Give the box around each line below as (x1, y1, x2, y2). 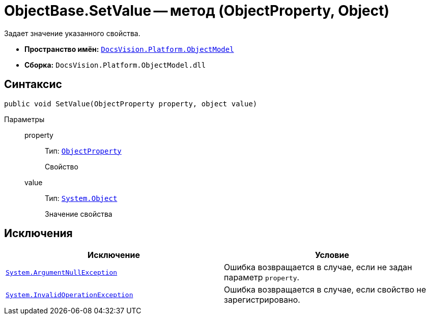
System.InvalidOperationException (6, 291, 133, 299)
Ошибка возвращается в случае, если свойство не (224, 284, 426, 295)
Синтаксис (4, 78, 62, 91)
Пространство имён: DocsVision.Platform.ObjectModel (24, 44, 234, 53)
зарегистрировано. (224, 295, 300, 305)
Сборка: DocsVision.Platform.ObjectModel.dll (24, 60, 206, 69)
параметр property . (224, 272, 300, 283)
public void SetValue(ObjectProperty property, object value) (4, 99, 257, 108)
